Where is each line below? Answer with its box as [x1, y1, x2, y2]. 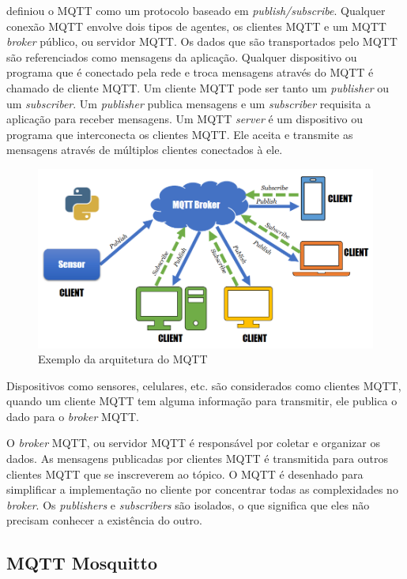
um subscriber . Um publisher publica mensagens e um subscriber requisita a [6, 95, 371, 111]
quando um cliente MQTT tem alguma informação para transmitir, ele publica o [6, 393, 398, 409]
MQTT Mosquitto [6, 551, 157, 575]
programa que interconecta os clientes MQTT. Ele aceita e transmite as [6, 126, 353, 142]
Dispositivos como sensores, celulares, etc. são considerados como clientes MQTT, [6, 377, 401, 393]
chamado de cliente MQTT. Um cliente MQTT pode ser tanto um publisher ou [6, 79, 390, 96]
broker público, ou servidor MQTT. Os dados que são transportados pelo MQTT [6, 33, 398, 50]
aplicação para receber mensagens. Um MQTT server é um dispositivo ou [6, 111, 364, 127]
